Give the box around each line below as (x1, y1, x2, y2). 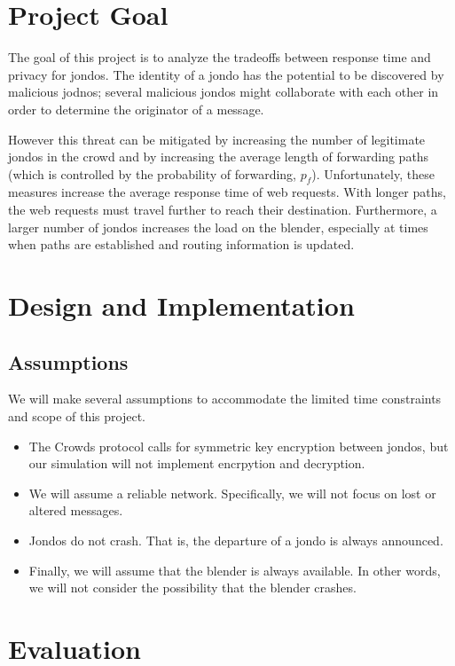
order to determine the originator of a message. (8, 99, 264, 118)
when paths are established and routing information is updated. (8, 235, 355, 254)
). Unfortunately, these (311, 164, 435, 183)
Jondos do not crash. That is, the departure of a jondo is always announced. (28, 531, 443, 549)
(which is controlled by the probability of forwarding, (8, 164, 297, 183)
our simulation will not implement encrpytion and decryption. (28, 454, 365, 473)
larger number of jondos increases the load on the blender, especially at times (8, 217, 428, 236)
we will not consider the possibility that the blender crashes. (28, 578, 357, 597)
